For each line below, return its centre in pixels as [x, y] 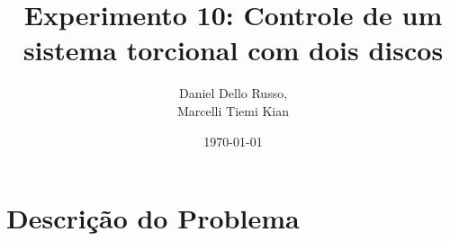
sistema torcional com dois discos [233, 50]
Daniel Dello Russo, [233, 93]
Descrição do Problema [153, 218]
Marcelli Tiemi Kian [233, 110]
